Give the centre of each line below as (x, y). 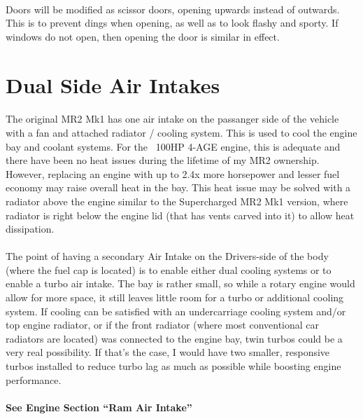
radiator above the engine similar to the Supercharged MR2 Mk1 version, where (177, 201)
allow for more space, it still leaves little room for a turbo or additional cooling (175, 297)
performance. (34, 379)
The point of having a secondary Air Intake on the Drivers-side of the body (167, 256)
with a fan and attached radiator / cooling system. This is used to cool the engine (181, 132)
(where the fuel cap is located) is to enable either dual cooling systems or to (169, 269)
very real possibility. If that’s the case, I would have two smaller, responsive (168, 352)
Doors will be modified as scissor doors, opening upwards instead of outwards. (173, 9)
